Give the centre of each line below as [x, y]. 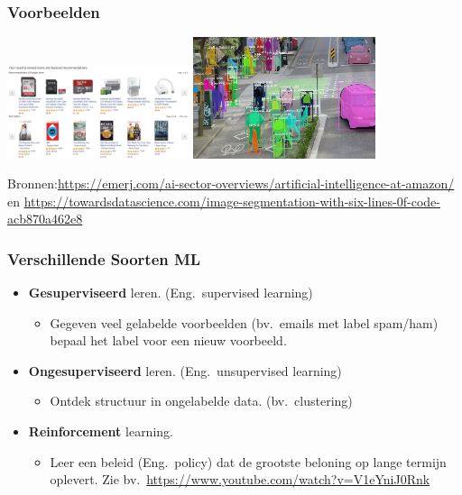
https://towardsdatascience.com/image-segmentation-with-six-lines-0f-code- [232, 201]
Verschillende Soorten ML [104, 258]
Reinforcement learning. [101, 431]
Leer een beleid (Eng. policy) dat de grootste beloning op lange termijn [248, 461]
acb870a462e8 [45, 219]
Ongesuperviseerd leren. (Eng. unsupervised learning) [185, 370]
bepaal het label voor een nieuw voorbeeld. [168, 340]
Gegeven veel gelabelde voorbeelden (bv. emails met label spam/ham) [244, 322]
